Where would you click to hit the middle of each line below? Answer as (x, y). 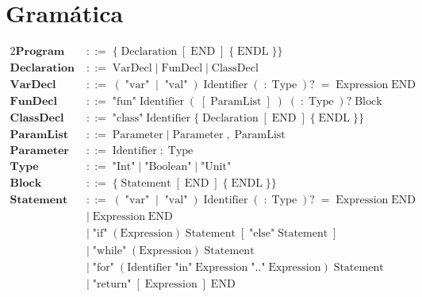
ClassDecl (235, 69)
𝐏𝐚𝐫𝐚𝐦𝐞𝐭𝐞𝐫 (39, 151)
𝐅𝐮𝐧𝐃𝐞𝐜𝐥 (33, 102)
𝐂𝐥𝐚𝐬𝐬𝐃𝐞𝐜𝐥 (37, 119)
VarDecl (132, 69)
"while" (109, 251)
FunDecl (182, 69)
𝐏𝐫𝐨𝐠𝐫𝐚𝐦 (40, 52)
